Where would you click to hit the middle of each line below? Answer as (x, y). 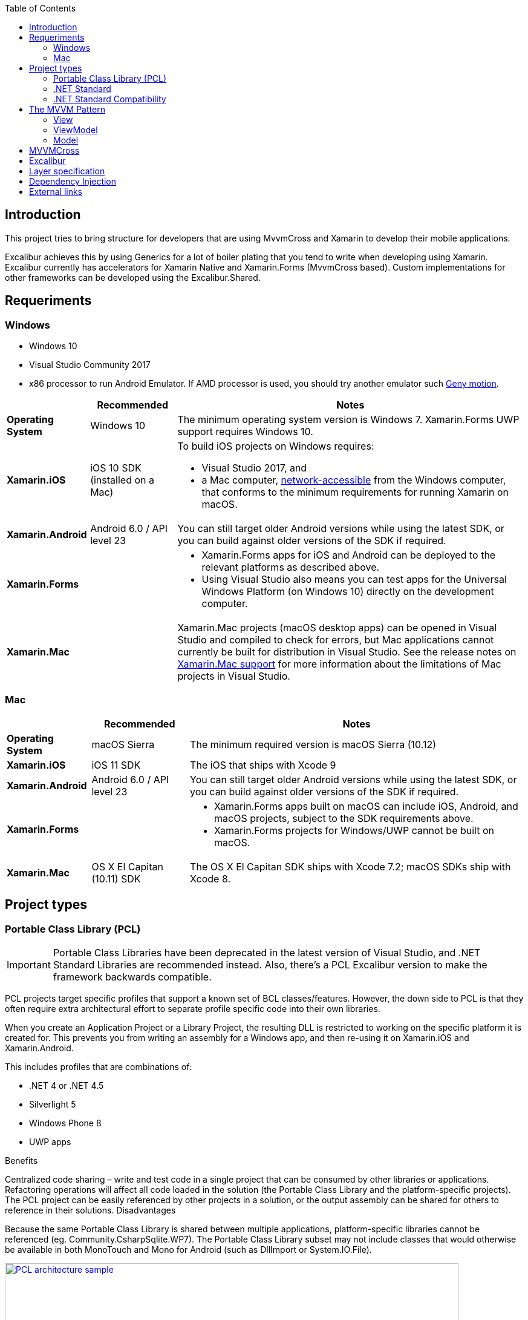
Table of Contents (41, 8)
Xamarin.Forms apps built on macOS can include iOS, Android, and (366, 806)
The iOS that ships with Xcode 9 (263, 765)
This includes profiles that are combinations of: (99, 1067)
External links (56, 192)
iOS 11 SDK (116, 765)
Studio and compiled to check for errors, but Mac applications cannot (336, 640)
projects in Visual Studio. (234, 676)
